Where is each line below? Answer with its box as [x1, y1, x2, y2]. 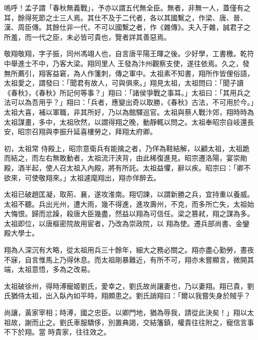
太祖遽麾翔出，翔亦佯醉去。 [69, 172, 160, 182]
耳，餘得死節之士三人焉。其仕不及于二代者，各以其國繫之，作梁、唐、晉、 [4, 12, 247, 22]
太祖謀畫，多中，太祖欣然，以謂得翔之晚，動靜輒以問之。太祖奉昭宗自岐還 [4, 116, 247, 127]
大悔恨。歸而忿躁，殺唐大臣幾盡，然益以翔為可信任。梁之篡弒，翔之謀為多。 [4, 208, 254, 219]
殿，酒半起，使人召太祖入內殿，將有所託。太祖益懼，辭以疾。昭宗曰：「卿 [4, 162, 244, 172]
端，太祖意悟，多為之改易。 [4, 264, 94, 274]
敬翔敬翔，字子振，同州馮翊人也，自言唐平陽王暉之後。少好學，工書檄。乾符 [4, 48, 254, 59]
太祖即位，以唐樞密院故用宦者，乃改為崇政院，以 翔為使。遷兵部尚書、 [4, 218, 236, 228]
